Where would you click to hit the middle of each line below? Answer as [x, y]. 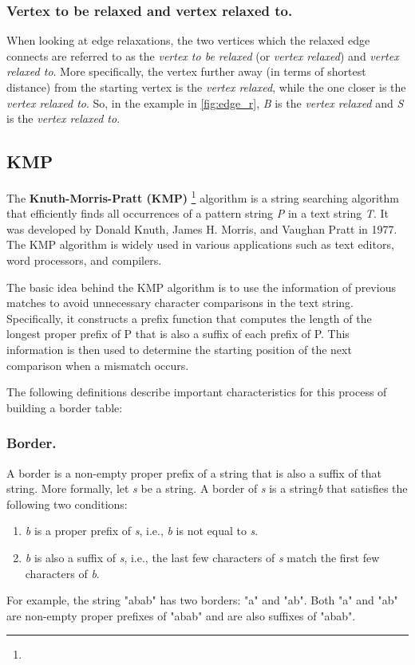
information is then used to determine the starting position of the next [179, 349]
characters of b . [62, 573]
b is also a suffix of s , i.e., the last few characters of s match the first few [202, 557]
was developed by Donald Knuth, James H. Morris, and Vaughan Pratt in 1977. [202, 228]
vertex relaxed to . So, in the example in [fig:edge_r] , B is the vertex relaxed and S [205, 102]
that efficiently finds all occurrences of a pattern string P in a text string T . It [198, 213]
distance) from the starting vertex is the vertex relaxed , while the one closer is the [206, 87]
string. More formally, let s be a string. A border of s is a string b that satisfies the [207, 488]
